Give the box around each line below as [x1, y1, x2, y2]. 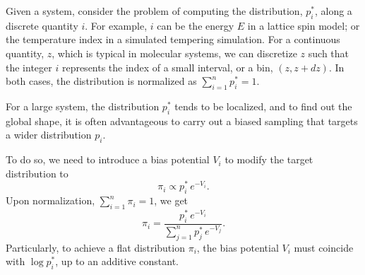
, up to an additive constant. [55, 254, 179, 269]
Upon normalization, [6, 193, 95, 208]
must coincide [294, 240, 354, 254]
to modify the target [225, 152, 313, 167]
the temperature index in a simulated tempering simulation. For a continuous [6, 32, 340, 47]
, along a [314, 4, 352, 18]
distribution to [6, 165, 68, 180]
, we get [154, 193, 189, 208]
